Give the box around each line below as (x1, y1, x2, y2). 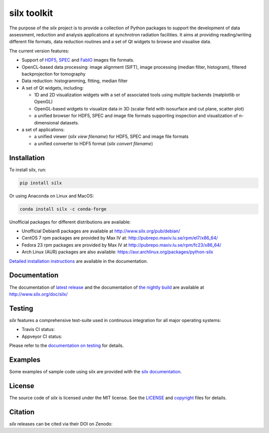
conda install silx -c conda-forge (19, 206, 107, 212)
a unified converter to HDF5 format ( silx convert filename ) (34, 140, 153, 146)
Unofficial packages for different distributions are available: (9, 219, 131, 225)
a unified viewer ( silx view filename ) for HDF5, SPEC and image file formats (34, 133, 189, 139)
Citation (9, 408, 35, 416)
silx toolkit (9, 7, 53, 18)
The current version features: (9, 48, 69, 54)
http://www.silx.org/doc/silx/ (9, 291, 68, 297)
